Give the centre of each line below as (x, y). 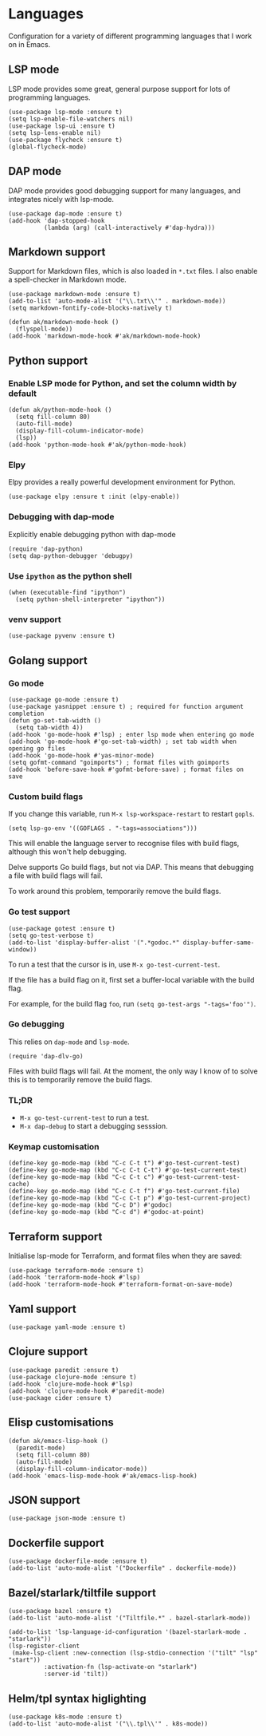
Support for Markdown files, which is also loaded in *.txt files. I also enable (133, 271)
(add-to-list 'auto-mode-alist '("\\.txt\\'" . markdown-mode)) (117, 301)
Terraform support (55, 1237)
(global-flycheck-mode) (48, 147)
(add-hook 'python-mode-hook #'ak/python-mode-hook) (98, 445)
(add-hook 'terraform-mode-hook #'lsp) (74, 1278)
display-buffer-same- (219, 943)
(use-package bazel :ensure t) (60, 1611)
